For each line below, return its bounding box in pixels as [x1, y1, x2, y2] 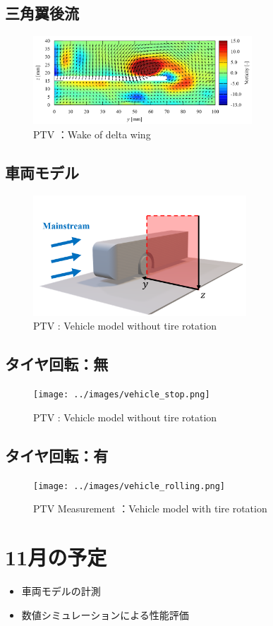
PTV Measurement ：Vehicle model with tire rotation [33, 501, 267, 516]
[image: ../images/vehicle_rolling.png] [33, 481, 226, 491]
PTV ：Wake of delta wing [33, 126, 151, 141]
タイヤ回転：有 [5, 444, 109, 466]
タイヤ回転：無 [5, 353, 109, 375]
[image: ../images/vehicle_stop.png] [33, 390, 210, 400]
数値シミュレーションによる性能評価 [21, 607, 189, 622]
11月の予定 [5, 543, 107, 572]
